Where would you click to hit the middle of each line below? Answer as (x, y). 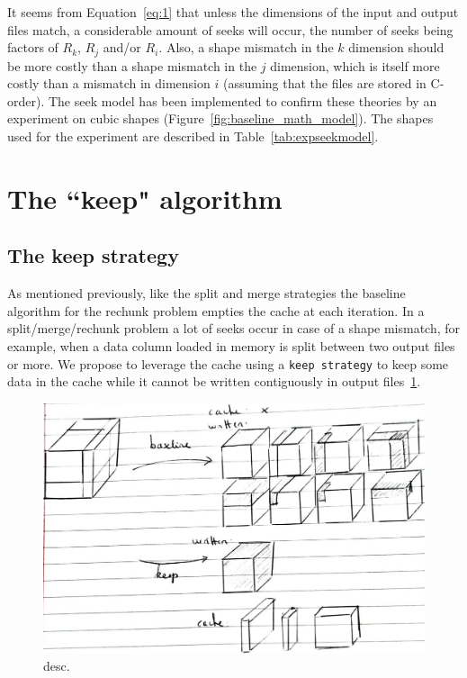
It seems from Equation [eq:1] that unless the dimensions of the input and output (233, 12)
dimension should (396, 47)
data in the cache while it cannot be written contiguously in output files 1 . (214, 381)
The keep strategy (93, 255)
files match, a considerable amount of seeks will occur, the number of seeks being (230, 29)
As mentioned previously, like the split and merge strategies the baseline (207, 293)
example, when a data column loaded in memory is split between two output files (231, 345)
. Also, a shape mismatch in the (246, 47)
